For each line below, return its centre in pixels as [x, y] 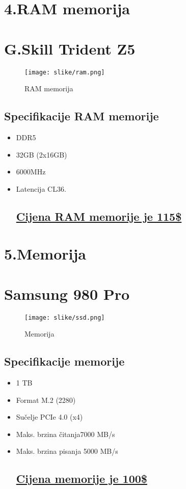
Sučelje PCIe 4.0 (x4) [49, 417]
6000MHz [31, 172]
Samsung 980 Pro [67, 293]
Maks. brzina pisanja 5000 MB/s [67, 451]
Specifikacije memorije [64, 361]
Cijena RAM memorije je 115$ [99, 216]
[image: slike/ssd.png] [65, 317]
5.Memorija [45, 254]
